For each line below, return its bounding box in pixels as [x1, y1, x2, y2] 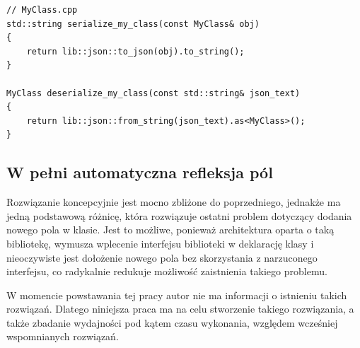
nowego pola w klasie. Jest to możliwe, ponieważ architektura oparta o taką [6, 222, 335, 237]
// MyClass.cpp [6, 5, 78, 15]
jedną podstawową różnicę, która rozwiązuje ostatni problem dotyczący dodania [6, 208, 352, 223]
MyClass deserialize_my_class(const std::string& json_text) [6, 88, 301, 98]
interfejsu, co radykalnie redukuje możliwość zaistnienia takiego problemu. [6, 264, 327, 279]
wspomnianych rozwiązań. [6, 329, 119, 344]
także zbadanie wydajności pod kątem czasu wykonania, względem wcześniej [6, 315, 338, 330]
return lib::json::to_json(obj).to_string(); [26, 46, 245, 57]
